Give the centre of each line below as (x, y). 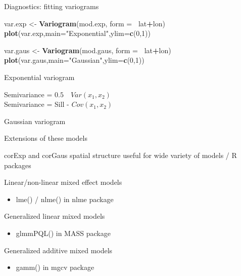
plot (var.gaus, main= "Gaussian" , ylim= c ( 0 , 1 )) (74, 60)
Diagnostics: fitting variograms (52, 6)
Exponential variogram (39, 77)
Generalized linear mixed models (55, 216)
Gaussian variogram (35, 121)
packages (18, 165)
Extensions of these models (46, 138)
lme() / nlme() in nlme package (65, 199)
